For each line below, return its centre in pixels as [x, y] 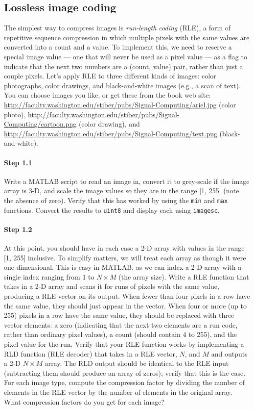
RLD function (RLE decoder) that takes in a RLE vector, [91, 353]
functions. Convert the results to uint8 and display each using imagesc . [112, 210]
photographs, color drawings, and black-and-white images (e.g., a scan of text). [122, 85]
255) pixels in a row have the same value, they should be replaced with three [119, 315]
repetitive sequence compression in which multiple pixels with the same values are [127, 37]
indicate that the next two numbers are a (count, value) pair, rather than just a [124, 66]
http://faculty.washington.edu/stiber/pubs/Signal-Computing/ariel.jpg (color [120, 104]
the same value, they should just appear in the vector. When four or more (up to [125, 305]
